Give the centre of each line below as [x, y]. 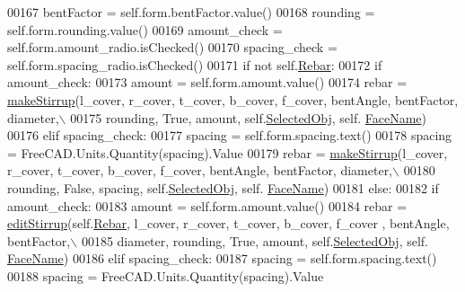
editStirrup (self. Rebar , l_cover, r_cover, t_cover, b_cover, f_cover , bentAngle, [228, 223]
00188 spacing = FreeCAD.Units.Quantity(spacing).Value [166, 275]
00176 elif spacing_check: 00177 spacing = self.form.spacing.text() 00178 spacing [230, 135]
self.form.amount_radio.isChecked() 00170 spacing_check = [172, 47]
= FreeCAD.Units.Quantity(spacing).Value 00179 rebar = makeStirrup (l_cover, [228, 152]
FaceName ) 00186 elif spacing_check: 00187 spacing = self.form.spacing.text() [222, 258]
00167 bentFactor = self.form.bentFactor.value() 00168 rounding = [191, 12]
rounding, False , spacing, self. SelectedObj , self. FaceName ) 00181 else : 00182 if [223, 187]
